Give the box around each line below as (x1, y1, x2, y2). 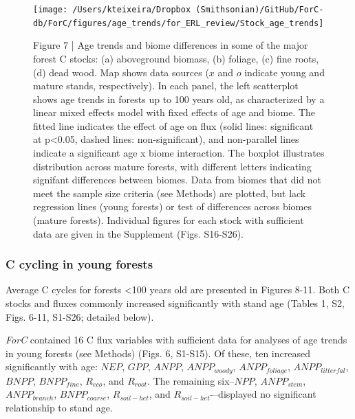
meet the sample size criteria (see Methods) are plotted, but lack (33, 185, 306, 200)
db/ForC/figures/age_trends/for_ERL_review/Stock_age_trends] (33, 18, 324, 28)
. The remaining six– (147, 373, 235, 387)
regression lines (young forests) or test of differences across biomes (33, 199, 312, 214)
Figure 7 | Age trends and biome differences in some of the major (33, 38, 308, 52)
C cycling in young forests (6, 256, 153, 273)
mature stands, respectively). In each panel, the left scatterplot (33, 78, 299, 93)
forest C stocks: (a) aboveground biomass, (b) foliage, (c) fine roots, (33, 51, 319, 65)
